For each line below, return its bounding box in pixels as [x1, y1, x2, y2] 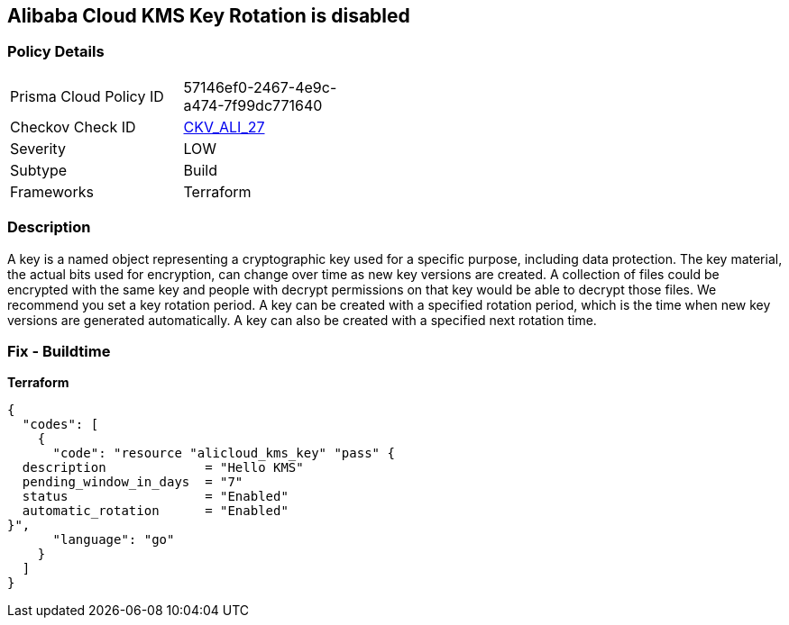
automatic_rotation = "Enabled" [22, 503, 289, 519]
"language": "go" [52, 532, 175, 548]
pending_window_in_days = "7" [22, 475, 243, 490]
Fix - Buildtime [7, 341, 111, 360]
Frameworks [10, 182, 94, 201]
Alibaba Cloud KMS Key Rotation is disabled [7, 5, 410, 27]
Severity [10, 139, 66, 158]
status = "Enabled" [22, 489, 289, 504]
